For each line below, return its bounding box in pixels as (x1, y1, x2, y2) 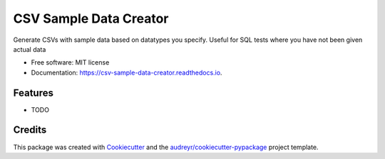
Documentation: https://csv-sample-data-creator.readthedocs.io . (31, 68, 222, 77)
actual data (13, 45, 46, 53)
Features (13, 87, 53, 99)
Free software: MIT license (31, 58, 110, 67)
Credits (13, 124, 47, 136)
